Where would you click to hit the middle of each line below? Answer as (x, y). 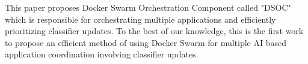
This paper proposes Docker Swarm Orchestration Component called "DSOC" (148, 7)
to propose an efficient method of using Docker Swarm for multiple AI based (146, 42)
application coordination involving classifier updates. (102, 54)
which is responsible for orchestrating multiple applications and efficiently (140, 19)
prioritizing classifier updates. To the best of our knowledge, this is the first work (154, 31)
